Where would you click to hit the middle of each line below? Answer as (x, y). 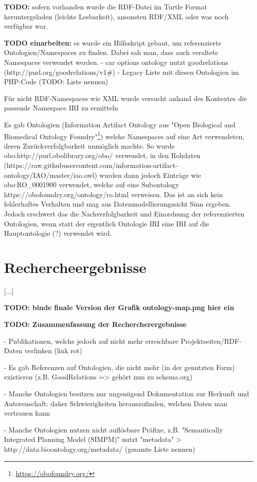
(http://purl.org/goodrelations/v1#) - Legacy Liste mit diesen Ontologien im (122, 72)
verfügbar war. (26, 26)
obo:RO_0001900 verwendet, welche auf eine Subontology (92, 185)
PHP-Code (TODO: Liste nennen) (56, 81)
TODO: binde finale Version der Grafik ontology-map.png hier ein (119, 307)
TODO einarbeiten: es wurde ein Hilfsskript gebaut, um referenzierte (113, 42)
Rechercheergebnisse (75, 267)
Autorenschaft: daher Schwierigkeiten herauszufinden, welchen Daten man (116, 403)
